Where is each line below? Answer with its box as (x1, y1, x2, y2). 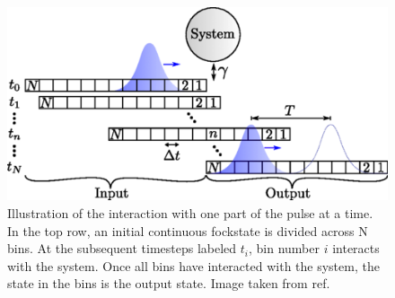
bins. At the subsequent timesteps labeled (7, 239, 237, 258)
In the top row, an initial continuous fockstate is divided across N (7, 221, 368, 240)
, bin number (249, 239, 320, 258)
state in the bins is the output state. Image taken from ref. (7, 274, 330, 293)
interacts (332, 239, 380, 258)
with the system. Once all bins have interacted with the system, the (7, 256, 380, 275)
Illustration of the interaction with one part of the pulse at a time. (7, 203, 373, 222)
